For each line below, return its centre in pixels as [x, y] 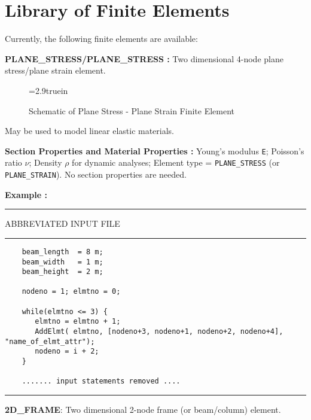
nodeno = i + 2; [67, 351]
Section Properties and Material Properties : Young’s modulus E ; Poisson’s [155, 150]
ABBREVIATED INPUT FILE [62, 223]
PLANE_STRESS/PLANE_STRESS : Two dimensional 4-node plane [144, 58]
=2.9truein [48, 90]
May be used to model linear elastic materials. [90, 131]
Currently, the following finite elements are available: [101, 39]
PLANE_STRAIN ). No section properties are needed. [96, 174]
